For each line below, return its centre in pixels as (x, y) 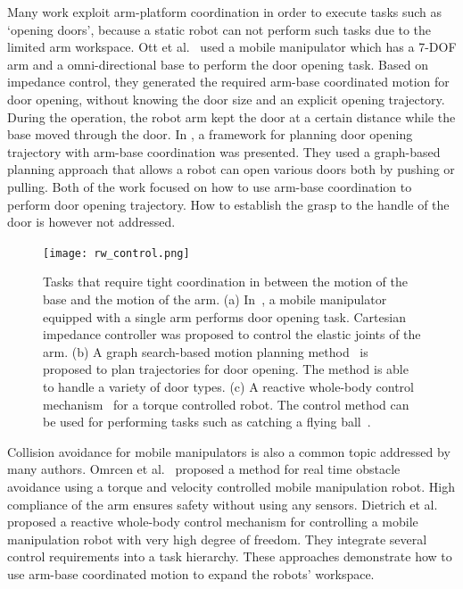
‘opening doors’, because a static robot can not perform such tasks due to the (219, 29)
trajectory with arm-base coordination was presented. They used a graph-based (224, 151)
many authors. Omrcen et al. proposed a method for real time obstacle (204, 469)
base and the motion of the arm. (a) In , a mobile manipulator (215, 299)
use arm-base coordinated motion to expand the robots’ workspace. (191, 573)
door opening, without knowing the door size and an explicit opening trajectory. (226, 99)
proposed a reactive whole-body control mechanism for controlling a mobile (213, 522)
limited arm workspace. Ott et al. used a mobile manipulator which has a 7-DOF (232, 47)
